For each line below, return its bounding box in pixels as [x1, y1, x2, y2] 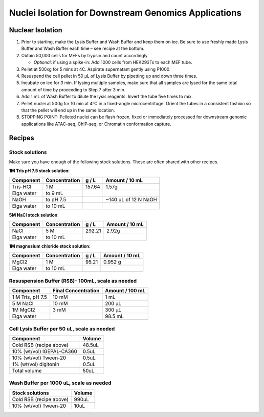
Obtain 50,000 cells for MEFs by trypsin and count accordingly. [21, 52, 149, 58]
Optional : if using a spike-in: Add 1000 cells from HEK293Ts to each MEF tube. [33, 59, 193, 66]
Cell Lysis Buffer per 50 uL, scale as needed [9, 325, 115, 332]
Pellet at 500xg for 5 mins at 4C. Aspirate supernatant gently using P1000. [21, 66, 171, 72]
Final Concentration [52, 287, 100, 294]
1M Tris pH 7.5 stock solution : [9, 168, 70, 174]
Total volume [12, 367, 42, 374]
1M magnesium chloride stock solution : [9, 243, 90, 249]
